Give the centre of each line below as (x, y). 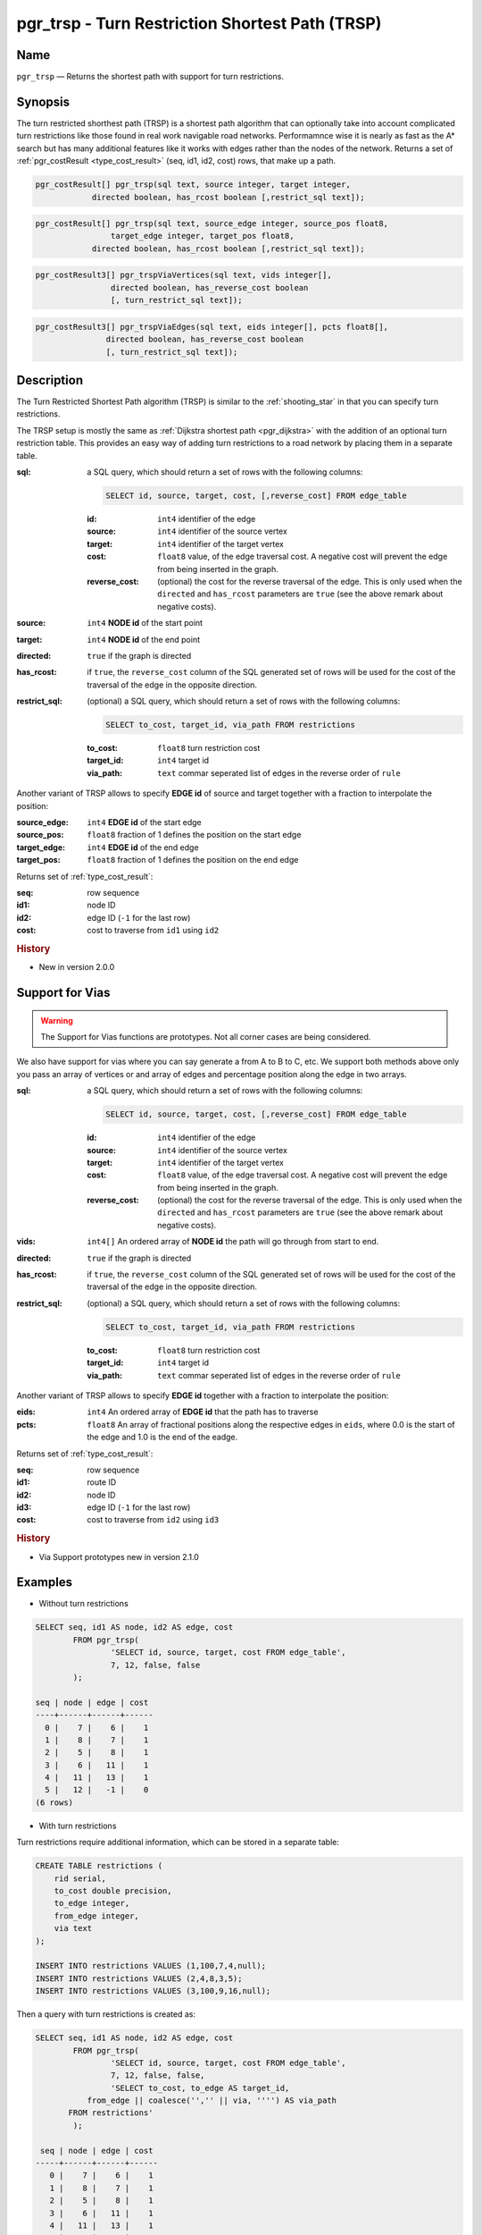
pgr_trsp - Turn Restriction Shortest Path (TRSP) (199, 23)
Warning (57, 1020)
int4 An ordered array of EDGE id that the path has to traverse (203, 1412)
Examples (45, 1582)
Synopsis (43, 101)
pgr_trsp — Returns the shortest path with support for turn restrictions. (150, 77)
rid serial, (80, 1878)
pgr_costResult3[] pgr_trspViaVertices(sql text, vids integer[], (183, 275)
